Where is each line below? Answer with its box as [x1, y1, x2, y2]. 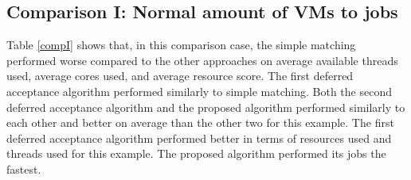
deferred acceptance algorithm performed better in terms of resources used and [6, 129, 392, 146]
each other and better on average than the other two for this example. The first [6, 114, 394, 131]
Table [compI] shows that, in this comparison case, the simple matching [6, 36, 356, 53]
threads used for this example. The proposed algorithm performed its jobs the [6, 145, 386, 162]
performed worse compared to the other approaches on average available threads [6, 52, 398, 68]
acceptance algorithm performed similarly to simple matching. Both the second [6, 82, 392, 99]
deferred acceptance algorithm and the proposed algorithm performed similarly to [6, 98, 405, 115]
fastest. [6, 160, 41, 177]
